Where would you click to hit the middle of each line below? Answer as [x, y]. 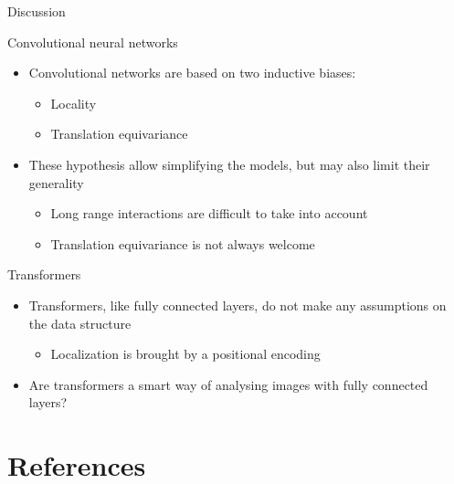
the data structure [80, 323]
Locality [74, 103]
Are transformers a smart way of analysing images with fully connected [228, 384]
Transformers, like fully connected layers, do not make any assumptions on [238, 305]
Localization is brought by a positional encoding [185, 354]
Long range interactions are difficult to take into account [209, 213]
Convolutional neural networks [93, 42]
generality [56, 182]
